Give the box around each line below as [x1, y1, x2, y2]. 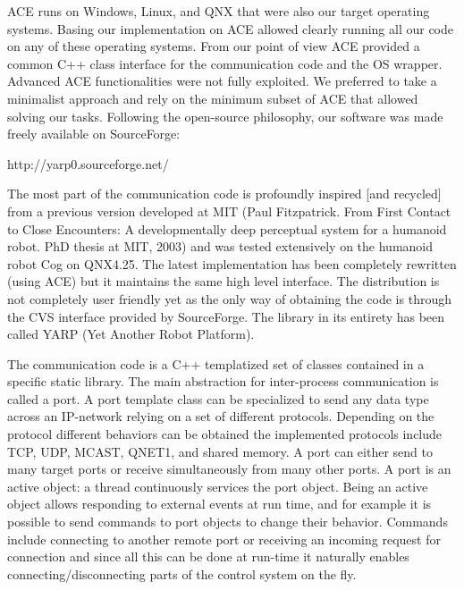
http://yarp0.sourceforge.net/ [7, 154, 169, 173]
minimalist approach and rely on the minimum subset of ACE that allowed [7, 88, 418, 107]
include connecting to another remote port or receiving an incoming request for [7, 529, 441, 548]
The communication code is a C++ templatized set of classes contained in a [7, 354, 425, 373]
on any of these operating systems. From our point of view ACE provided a [7, 37, 420, 55]
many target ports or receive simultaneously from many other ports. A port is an [7, 459, 451, 478]
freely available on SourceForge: [7, 124, 181, 143]
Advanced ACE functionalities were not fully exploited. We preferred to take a [7, 72, 437, 90]
